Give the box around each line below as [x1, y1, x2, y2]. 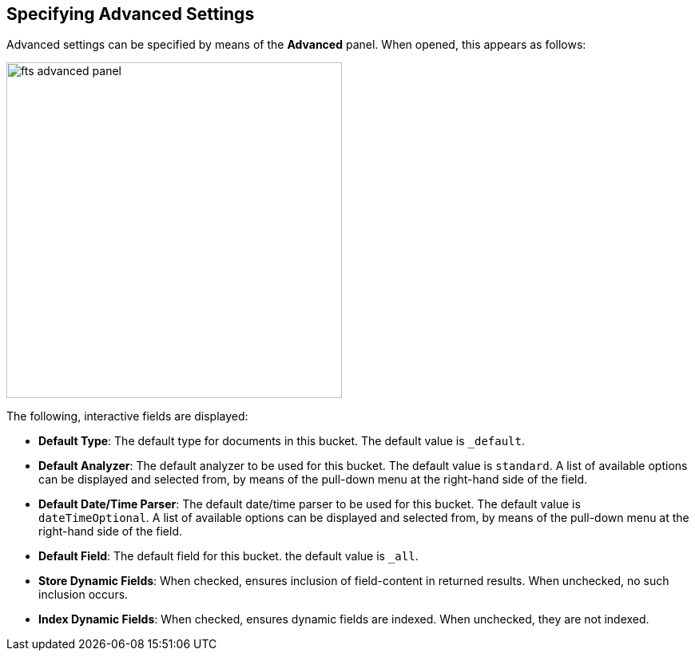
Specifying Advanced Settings [6, 4, 255, 24]
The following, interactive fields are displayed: [6, 409, 248, 424]
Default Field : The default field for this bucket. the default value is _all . [38, 549, 419, 563]
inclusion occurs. [38, 587, 129, 602]
